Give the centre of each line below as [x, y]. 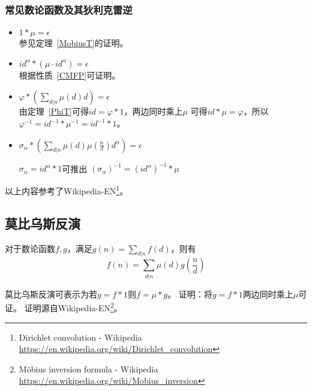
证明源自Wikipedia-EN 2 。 [73, 307]
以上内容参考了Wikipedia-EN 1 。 [67, 190]
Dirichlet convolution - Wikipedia [80, 337]
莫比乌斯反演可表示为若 [51, 294]
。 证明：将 [190, 294]
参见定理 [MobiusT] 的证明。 [73, 43]
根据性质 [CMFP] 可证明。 [70, 75]
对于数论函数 [30, 248]
